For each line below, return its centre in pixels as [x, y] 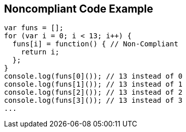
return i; [40, 52]
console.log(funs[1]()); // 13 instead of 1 [94, 84]
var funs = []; [34, 28]
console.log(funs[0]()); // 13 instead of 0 [94, 76]
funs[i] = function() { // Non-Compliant [95, 44]
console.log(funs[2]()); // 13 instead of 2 [94, 92]
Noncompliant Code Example [79, 9]
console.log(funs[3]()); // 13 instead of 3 [94, 101]
